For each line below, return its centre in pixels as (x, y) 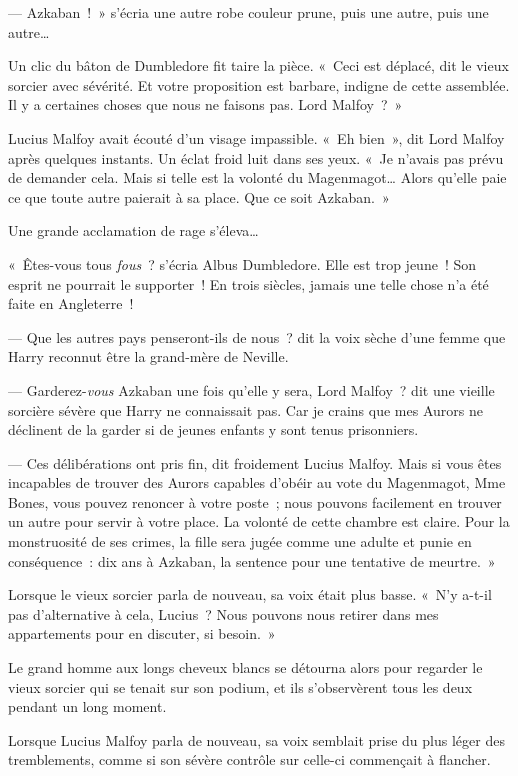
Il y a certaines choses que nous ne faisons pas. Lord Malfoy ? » (205, 104)
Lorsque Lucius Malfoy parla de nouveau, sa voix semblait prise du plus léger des (256, 739)
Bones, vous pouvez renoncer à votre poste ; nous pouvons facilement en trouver (255, 501)
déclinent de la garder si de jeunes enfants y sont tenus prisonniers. (213, 429)
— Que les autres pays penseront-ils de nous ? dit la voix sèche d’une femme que (257, 336)
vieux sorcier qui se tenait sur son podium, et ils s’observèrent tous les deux (240, 686)
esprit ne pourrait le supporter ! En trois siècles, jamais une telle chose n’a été (248, 283)
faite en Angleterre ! (71, 303)
